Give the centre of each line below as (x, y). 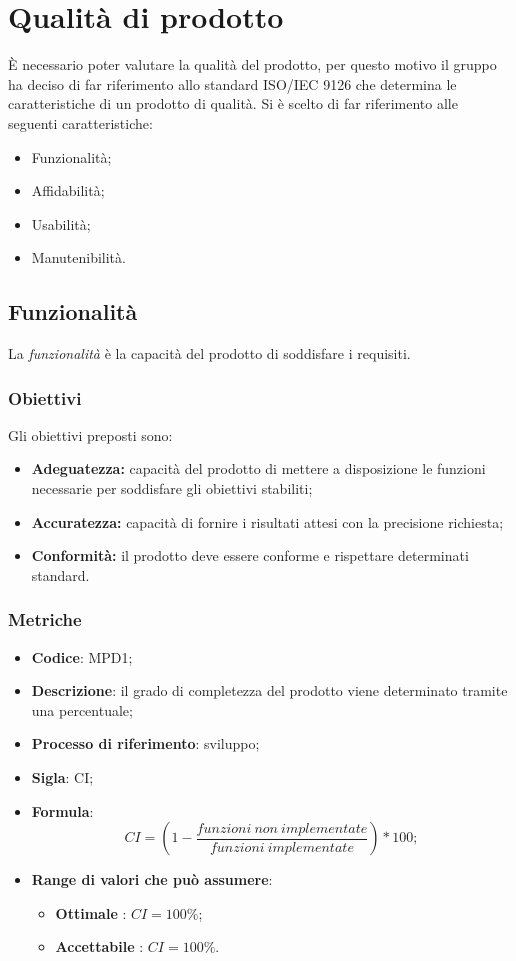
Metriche (45, 619)
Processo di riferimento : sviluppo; (145, 743)
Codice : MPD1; (82, 656)
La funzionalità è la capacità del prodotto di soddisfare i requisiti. (209, 353)
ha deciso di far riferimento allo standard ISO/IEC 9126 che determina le (232, 83)
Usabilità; (61, 223)
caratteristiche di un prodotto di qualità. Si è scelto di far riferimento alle (233, 103)
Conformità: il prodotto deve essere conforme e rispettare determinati (250, 555)
